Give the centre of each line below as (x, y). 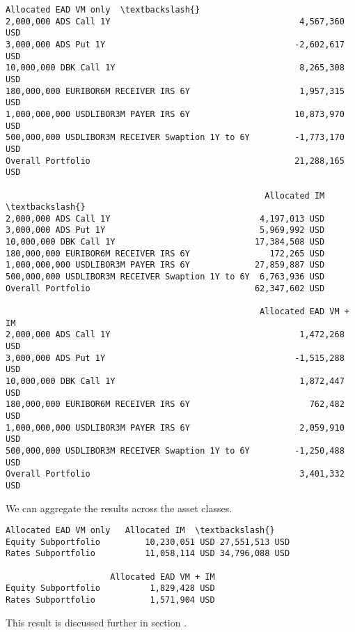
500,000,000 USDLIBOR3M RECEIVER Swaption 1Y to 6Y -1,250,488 (175, 450)
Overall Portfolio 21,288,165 (175, 161)
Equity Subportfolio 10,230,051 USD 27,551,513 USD (148, 542)
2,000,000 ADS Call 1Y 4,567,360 (175, 21)
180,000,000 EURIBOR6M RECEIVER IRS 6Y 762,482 (175, 404)
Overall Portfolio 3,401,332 (175, 474)
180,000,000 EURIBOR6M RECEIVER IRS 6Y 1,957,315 (175, 91)
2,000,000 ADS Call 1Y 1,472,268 (175, 335)
